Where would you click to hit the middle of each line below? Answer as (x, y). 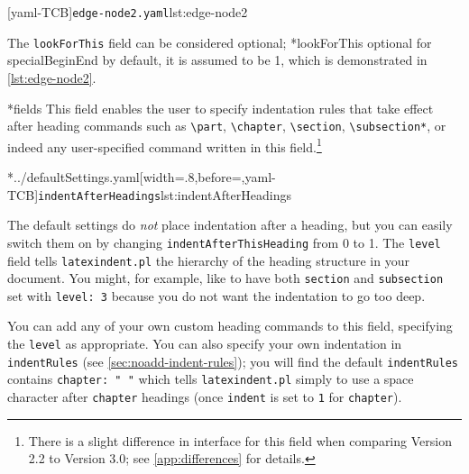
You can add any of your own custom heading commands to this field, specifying (230, 326)
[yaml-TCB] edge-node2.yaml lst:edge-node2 (128, 12)
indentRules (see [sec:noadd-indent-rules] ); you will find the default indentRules (233, 361)
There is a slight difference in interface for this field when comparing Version (240, 440)
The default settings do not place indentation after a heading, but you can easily (230, 225)
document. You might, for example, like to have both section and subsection (225, 278)
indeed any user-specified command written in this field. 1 (165, 145)
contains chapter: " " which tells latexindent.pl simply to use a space (211, 379)
